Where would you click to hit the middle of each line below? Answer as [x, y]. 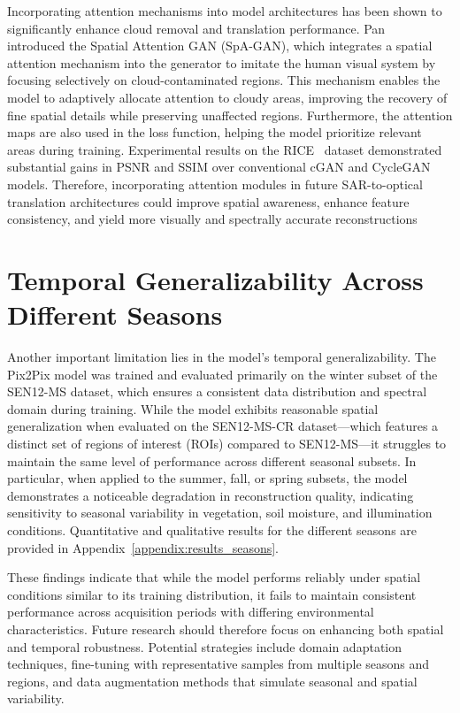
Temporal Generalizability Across [215, 279]
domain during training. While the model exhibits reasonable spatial [193, 408]
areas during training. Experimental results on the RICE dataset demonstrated [225, 149]
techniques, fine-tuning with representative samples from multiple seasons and [218, 664]
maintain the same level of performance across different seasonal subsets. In [212, 460]
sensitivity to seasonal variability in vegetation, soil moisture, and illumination [220, 513]
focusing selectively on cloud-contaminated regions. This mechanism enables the [224, 80]
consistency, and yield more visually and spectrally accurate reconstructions [212, 219]
